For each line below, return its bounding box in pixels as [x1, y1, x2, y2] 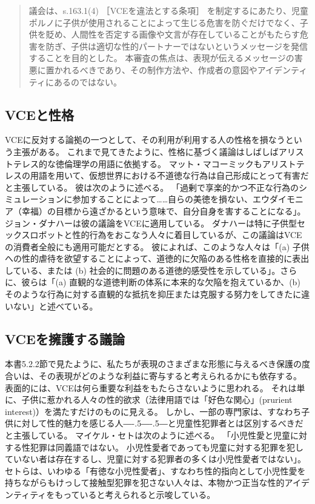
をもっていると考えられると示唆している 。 [46, 488, 216, 500]
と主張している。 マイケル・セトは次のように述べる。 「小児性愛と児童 [5, 429, 290, 442]
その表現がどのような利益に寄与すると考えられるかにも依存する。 [38, 370, 302, 382]
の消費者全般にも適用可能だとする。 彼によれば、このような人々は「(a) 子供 [5, 240, 310, 253]
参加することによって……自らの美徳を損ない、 [72, 193, 253, 205]
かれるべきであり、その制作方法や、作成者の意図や [54, 63, 257, 76]
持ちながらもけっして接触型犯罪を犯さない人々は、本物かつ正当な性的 [5, 476, 285, 489]
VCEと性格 [5, 105, 74, 124]
